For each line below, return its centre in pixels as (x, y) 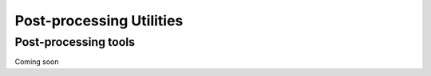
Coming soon (37, 62)
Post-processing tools (75, 42)
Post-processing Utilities (99, 21)
